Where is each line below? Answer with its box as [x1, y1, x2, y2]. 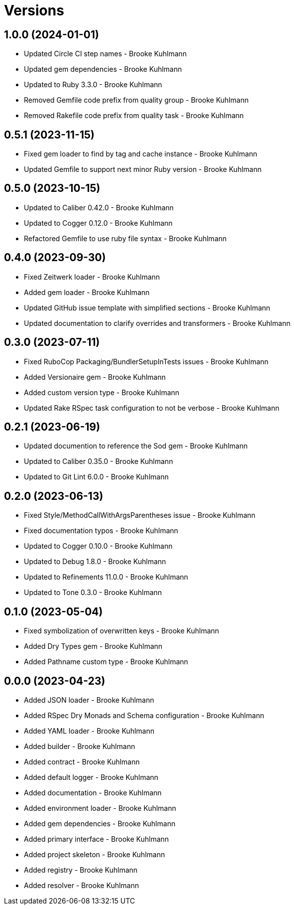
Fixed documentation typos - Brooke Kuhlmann [24, 526, 179, 535]
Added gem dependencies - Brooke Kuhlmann [24, 819, 176, 828]
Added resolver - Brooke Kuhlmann [24, 881, 139, 890]
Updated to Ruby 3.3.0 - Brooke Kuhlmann [24, 80, 162, 89]
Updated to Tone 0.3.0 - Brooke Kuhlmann [24, 588, 162, 597]
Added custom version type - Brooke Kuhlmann [24, 388, 180, 397]
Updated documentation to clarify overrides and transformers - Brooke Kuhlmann [24, 318, 291, 327]
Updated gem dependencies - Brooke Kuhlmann [24, 65, 182, 74]
